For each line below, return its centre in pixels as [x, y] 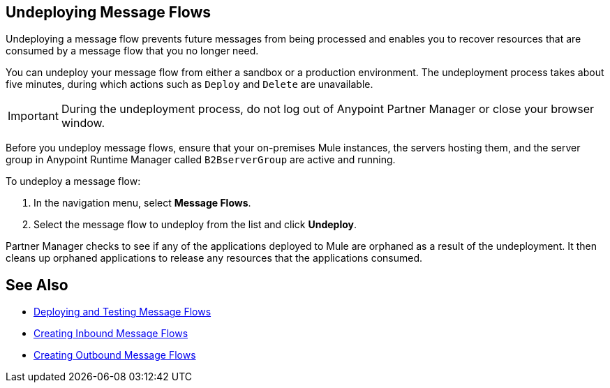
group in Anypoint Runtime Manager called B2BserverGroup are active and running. [201, 160]
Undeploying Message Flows [109, 12]
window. [83, 123]
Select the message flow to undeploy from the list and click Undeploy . [195, 225]
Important [33, 116]
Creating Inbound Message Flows [111, 334]
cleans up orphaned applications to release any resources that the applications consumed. [214, 258]
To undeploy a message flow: [73, 181]
